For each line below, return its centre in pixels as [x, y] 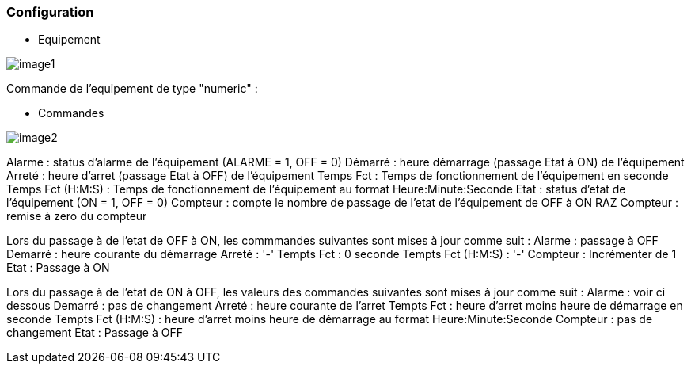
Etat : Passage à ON [58, 268]
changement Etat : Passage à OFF [95, 333]
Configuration [50, 12]
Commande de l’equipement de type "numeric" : [132, 89]
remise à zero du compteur [77, 216]
